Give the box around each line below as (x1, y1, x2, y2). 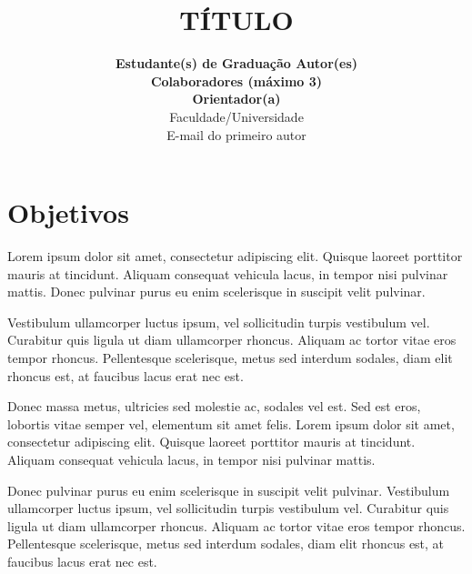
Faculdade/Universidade (169, 106, 304, 126)
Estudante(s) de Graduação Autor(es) (115, 54, 358, 73)
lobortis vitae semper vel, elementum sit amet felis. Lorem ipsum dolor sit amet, (7, 414, 455, 433)
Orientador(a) (192, 89, 281, 108)
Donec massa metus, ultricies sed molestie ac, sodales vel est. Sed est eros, (7, 397, 421, 416)
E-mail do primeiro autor (166, 125, 306, 144)
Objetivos (7, 194, 129, 231)
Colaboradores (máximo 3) (150, 71, 323, 90)
